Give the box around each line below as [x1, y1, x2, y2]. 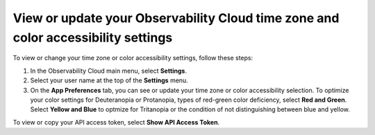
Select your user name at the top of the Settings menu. [30, 76, 189, 84]
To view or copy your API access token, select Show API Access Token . [12, 118, 220, 126]
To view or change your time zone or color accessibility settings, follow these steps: [12, 54, 253, 62]
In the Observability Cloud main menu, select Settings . [30, 66, 187, 75]
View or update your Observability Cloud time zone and [12, 10, 340, 26]
